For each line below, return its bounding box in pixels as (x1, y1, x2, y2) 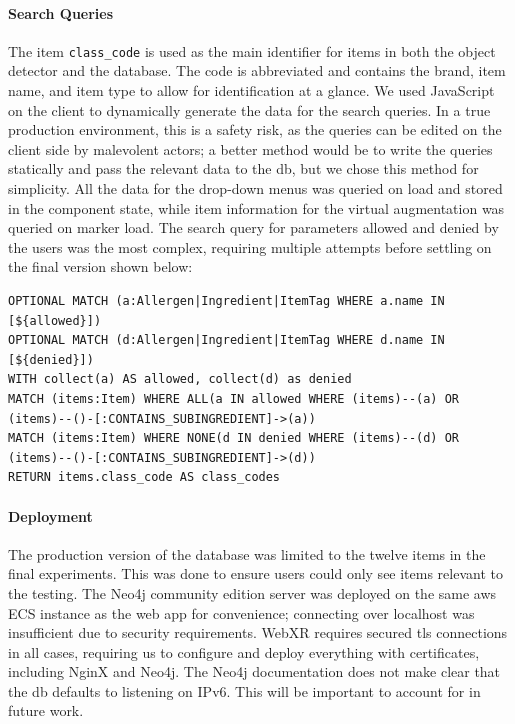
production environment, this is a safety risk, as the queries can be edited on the (8, 119, 502, 140)
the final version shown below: (8, 256, 193, 277)
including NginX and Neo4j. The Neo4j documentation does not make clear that (8, 661, 501, 682)
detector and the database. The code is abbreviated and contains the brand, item (8, 60, 506, 81)
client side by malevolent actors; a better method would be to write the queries (8, 138, 493, 159)
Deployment (8, 505, 93, 526)
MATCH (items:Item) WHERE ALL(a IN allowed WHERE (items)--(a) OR (8, 391, 460, 406)
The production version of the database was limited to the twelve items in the (8, 543, 486, 564)
